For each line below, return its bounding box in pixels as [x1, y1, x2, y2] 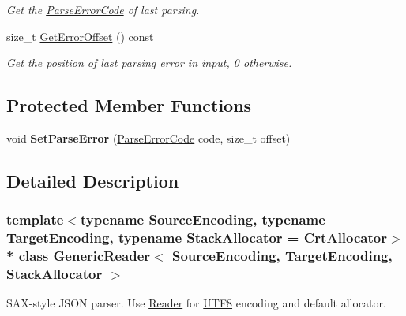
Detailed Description [6, 168, 179, 192]
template [6, 210, 64, 229]
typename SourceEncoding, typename [80, 210, 325, 229]
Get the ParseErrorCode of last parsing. [6, 2, 200, 17]
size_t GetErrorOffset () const [6, 28, 154, 44]
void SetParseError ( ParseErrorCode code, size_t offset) [6, 129, 291, 146]
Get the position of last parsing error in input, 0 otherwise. [6, 54, 292, 71]
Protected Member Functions [6, 93, 252, 117]
